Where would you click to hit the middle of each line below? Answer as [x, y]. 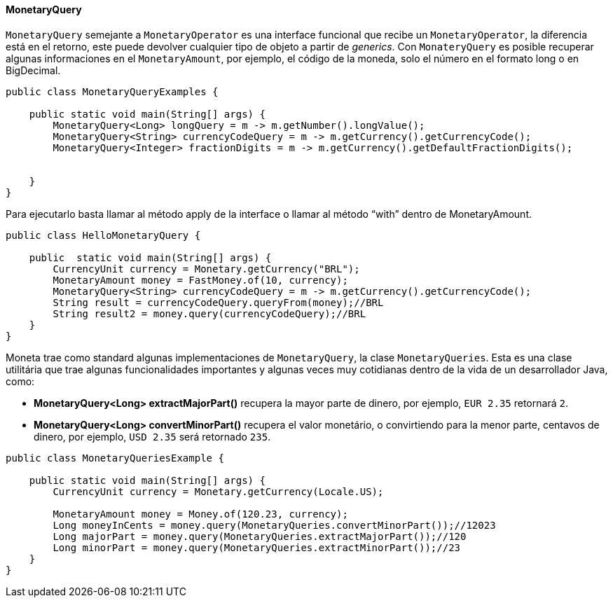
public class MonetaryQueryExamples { [112, 91]
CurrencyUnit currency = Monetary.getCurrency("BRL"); [206, 269]
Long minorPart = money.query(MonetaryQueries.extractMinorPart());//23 [257, 547]
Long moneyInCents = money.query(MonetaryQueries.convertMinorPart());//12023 [274, 525]
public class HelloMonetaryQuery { [103, 235]
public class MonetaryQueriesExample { [115, 458]
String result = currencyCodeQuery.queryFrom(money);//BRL [218, 302]
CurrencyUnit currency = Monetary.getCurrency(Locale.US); [218, 491]
